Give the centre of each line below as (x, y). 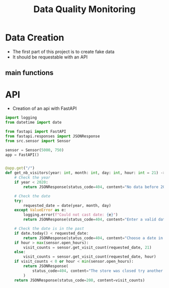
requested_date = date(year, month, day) (67, 205)
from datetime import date (33, 123)
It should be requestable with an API (50, 57)
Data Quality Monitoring (84, 9)
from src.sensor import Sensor (38, 141)
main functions (29, 73)
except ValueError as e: (40, 210)
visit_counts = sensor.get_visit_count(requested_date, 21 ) (88, 247)
